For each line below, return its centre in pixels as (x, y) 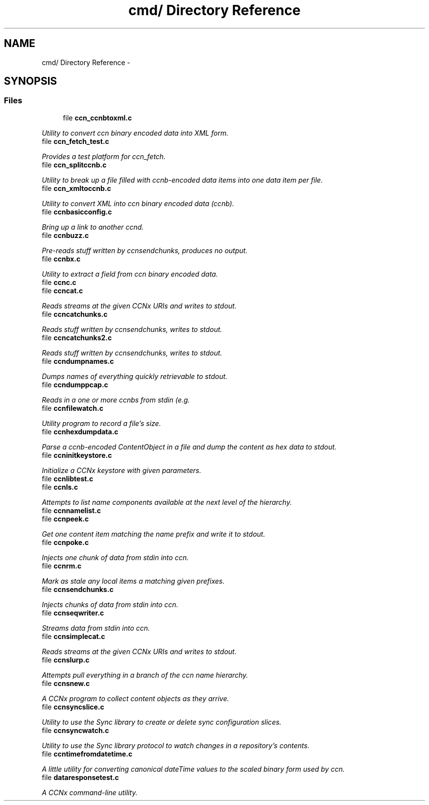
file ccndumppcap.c (75, 384)
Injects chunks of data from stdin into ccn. (110, 604)
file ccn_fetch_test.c (75, 141)
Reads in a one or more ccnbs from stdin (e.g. (116, 400)
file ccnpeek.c (65, 519)
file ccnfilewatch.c (72, 408)
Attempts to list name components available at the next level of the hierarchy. (167, 502)
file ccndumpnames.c (78, 361)
